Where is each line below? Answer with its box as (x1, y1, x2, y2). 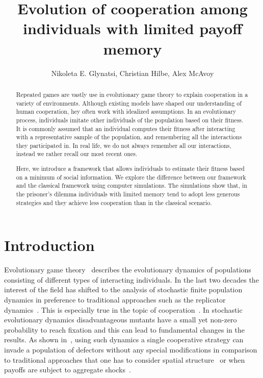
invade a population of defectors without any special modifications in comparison (4, 344, 257, 355)
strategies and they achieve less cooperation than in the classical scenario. (16, 198, 212, 207)
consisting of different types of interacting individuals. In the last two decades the (4, 274, 259, 285)
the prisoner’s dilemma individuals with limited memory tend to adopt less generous (16, 190, 240, 198)
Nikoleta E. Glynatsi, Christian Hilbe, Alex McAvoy (51, 67, 214, 78)
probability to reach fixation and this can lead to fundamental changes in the (4, 324, 245, 335)
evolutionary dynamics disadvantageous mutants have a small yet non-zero (4, 314, 237, 325)
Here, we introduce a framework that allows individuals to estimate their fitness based (16, 164, 245, 173)
